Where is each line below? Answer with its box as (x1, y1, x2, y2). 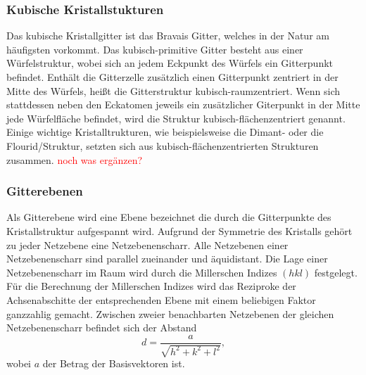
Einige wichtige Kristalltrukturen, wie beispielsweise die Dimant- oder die (6, 125, 324, 139)
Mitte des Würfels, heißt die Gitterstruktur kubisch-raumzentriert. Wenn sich (6, 83, 341, 98)
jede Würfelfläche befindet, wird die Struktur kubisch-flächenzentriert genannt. (6, 110, 346, 125)
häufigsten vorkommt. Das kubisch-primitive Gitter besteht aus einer (6, 42, 303, 56)
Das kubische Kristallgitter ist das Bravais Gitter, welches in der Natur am (6, 28, 329, 43)
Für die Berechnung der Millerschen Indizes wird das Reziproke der (6, 279, 296, 293)
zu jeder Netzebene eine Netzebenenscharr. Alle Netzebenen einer (6, 237, 289, 252)
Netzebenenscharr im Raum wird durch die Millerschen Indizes (6, 265, 277, 279)
